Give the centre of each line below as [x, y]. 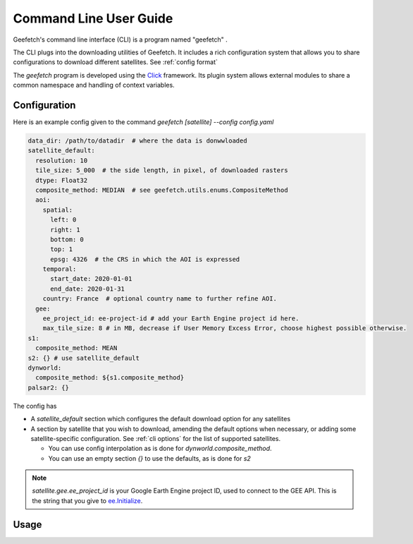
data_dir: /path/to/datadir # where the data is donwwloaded [137, 141]
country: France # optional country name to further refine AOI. [160, 299]
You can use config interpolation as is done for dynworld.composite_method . [160, 449]
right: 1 [65, 230]
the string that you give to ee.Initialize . [87, 500]
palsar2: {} [49, 387]
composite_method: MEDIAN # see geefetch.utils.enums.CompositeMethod [162, 190]
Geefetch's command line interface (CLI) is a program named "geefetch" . [121, 40]
